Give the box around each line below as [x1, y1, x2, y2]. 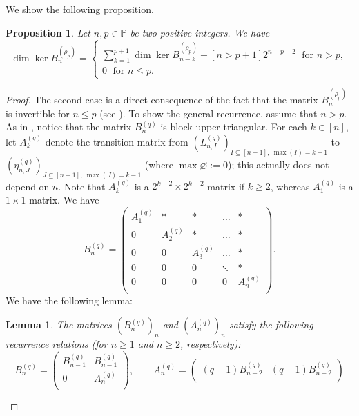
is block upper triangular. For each [160, 119, 307, 134]
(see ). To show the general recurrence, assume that [99, 106, 318, 120]
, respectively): [179, 337, 241, 351]
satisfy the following [229, 317, 313, 332]
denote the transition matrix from [45, 134, 188, 148]
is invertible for [6, 106, 70, 120]
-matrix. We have [26, 192, 99, 207]
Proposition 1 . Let [6, 25, 90, 39]
